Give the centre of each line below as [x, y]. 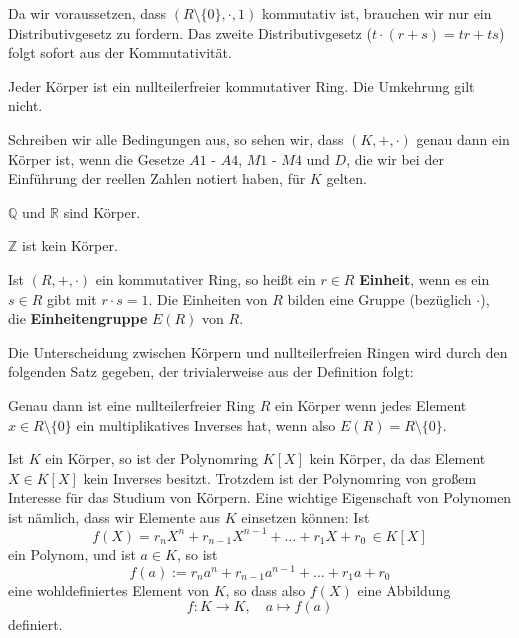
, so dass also [265, 589]
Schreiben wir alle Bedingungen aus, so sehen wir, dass [176, 138]
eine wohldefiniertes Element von [108, 589]
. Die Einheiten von [208, 298]
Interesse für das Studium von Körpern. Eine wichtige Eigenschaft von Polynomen [260, 497]
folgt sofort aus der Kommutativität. [120, 52]
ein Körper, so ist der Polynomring [152, 458]
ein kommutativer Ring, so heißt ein [205, 278]
